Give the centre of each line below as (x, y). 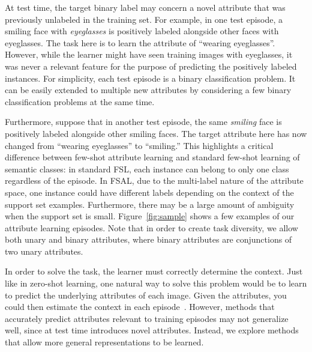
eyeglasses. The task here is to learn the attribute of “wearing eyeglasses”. (140, 42)
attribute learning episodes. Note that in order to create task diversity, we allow (151, 227)
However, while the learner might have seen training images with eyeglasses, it (149, 54)
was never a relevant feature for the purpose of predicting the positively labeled (151, 66)
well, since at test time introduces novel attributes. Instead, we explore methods (152, 330)
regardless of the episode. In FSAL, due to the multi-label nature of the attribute (154, 181)
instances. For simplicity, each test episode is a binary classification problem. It (150, 78)
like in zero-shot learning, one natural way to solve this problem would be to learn (156, 283)
